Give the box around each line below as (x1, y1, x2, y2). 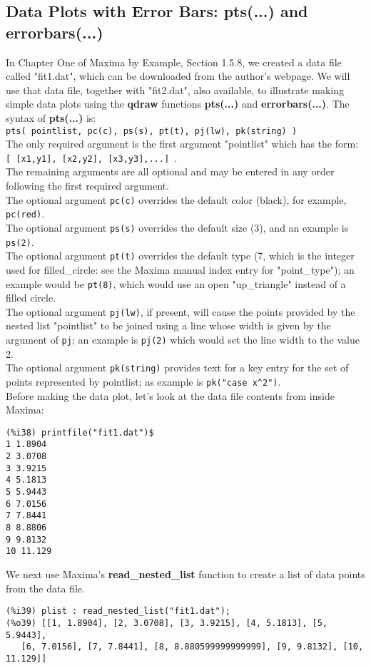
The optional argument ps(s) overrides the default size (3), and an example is (6, 220, 349, 235)
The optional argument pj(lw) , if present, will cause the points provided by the (6, 304, 355, 319)
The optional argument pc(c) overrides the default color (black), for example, (6, 192, 347, 207)
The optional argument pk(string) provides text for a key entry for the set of (6, 360, 349, 375)
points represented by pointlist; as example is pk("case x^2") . (6, 374, 281, 389)
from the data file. (6, 580, 85, 595)
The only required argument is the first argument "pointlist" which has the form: (6, 136, 359, 151)
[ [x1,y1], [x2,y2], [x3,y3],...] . (6, 150, 178, 165)
